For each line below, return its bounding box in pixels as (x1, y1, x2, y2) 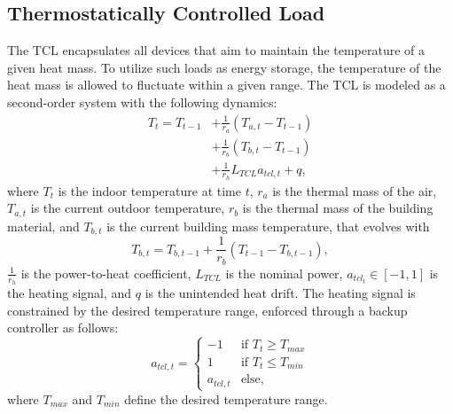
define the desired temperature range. (124, 389, 328, 408)
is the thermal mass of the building (242, 199, 433, 217)
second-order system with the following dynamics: (7, 92, 277, 111)
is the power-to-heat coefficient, (20, 263, 191, 282)
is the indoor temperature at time (58, 181, 241, 199)
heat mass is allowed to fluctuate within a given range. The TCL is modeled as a (7, 75, 446, 94)
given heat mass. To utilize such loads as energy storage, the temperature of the (7, 58, 441, 76)
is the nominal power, (225, 263, 343, 282)
